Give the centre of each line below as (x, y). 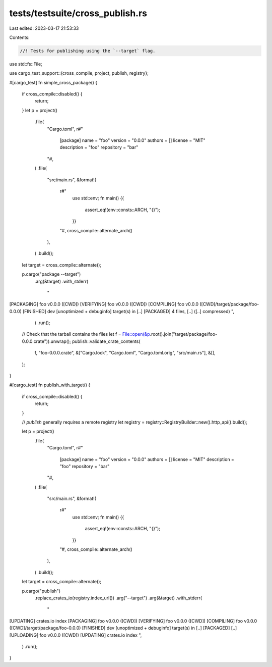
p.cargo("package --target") (51, 274)
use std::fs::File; (26, 64)
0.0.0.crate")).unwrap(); (47, 341)
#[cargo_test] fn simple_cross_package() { (53, 82)
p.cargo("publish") (41, 591)
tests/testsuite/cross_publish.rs (78, 13)
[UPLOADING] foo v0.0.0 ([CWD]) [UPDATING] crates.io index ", (76, 635)
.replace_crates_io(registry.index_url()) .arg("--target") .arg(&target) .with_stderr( (118, 598)
